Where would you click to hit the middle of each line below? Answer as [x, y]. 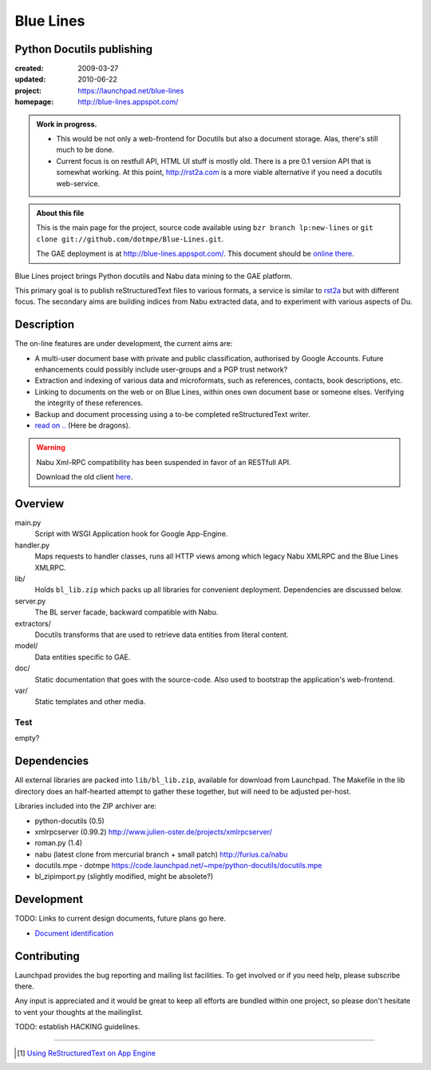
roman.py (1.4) [59, 843]
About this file [60, 213]
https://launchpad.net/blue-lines [131, 90]
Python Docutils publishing [84, 49]
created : [29, 69]
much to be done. [85, 150]
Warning [51, 447]
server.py [30, 601]
